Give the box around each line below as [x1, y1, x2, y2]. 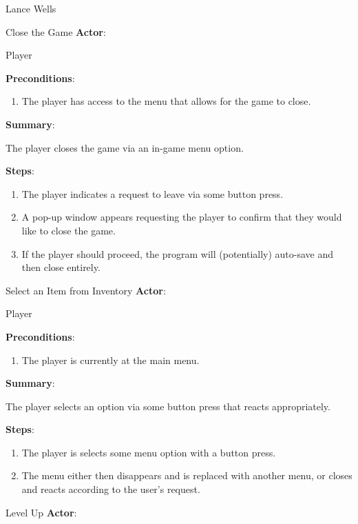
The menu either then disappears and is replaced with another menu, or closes [21, 468, 352, 483]
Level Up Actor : [6, 505, 77, 519]
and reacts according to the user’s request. [21, 482, 200, 496]
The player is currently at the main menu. [21, 352, 200, 367]
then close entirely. [21, 260, 101, 274]
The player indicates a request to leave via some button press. [21, 186, 284, 201]
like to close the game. [21, 223, 116, 237]
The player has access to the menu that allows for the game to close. [21, 94, 311, 108]
